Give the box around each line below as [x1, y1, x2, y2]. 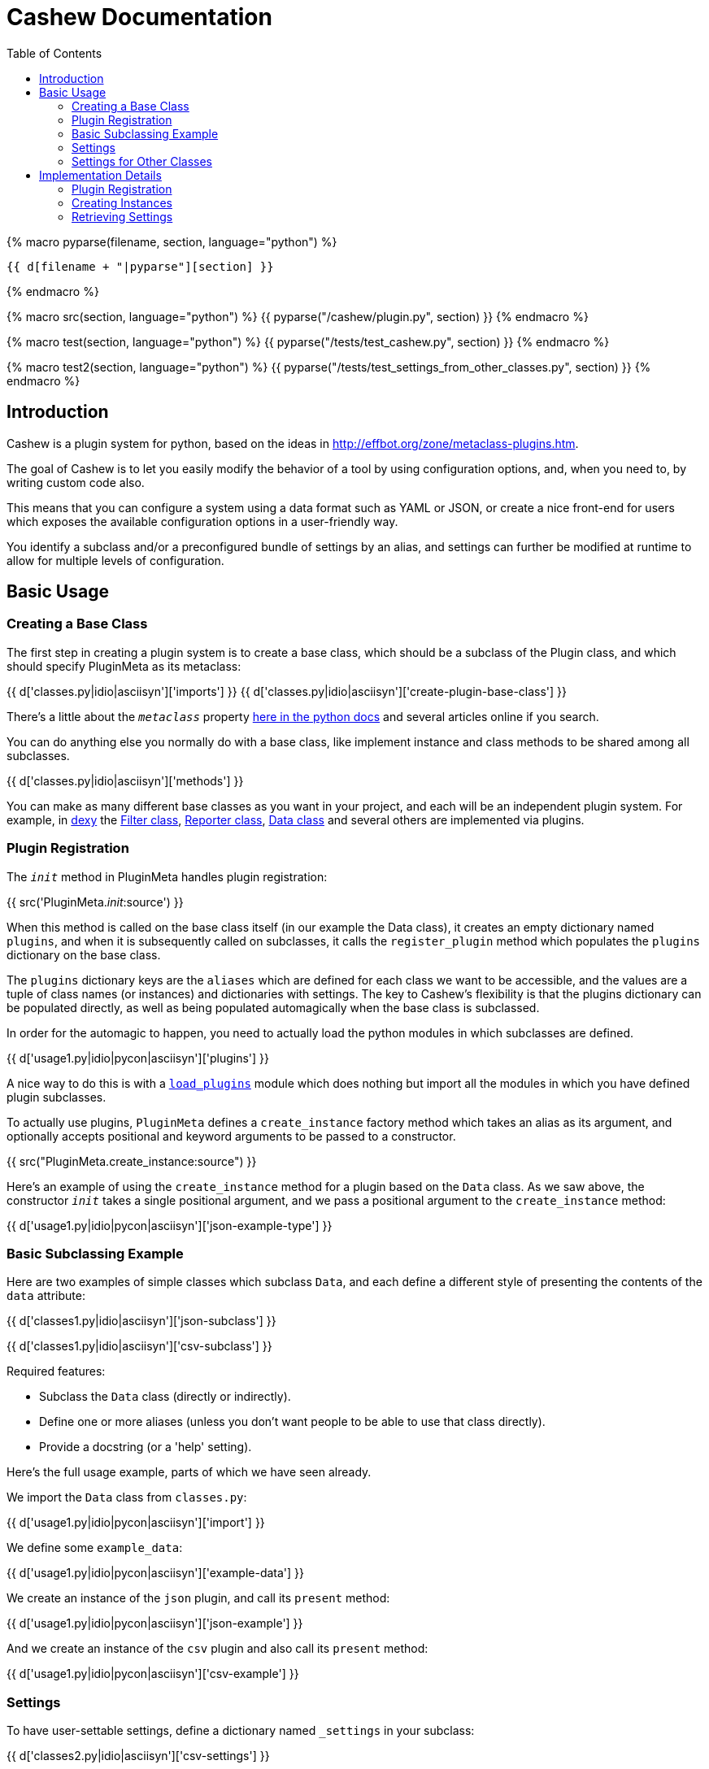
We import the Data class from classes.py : [7, 1490, 247, 1505]
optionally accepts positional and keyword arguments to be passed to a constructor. [7, 1128, 456, 1143]
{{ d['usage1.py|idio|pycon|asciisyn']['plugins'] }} [7, 1050, 270, 1065]
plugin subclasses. [7, 1089, 107, 1104]
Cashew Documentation [7, 3, 272, 31]
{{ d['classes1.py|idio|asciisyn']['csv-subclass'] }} [7, 1339, 272, 1354]
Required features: [7, 1364, 106, 1379]
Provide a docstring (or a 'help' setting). [39, 1440, 252, 1454]
